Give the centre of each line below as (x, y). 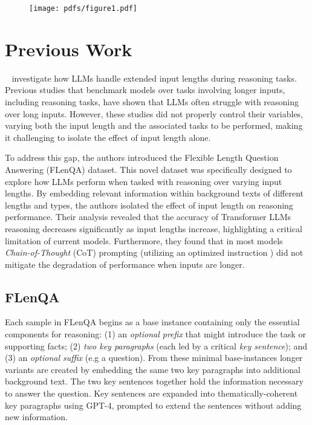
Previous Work (69, 49)
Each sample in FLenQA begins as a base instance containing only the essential (152, 322)
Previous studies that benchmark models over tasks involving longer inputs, (145, 90)
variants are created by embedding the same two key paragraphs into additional (153, 369)
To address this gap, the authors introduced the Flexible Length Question (142, 157)
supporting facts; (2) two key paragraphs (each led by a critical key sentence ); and (156, 346)
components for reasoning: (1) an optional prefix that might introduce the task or (155, 334)
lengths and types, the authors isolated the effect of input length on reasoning (149, 205)
